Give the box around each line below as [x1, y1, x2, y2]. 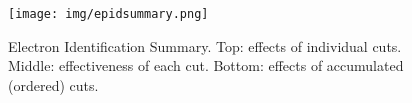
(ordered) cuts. [8, 74, 99, 95]
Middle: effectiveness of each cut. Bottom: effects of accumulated [8, 55, 404, 76]
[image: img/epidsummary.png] [8, 7, 209, 21]
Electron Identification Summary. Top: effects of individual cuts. [8, 35, 402, 56]
